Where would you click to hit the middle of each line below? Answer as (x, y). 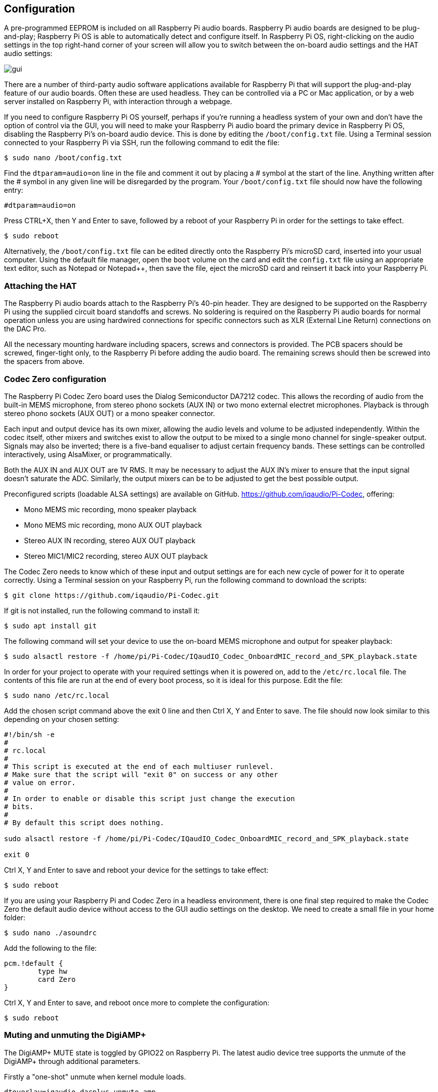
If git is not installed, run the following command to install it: (102, 610)
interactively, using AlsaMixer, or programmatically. (88, 454)
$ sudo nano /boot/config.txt (63, 158)
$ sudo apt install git (50, 626)
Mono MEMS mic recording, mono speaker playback (110, 509)
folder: (15, 917)
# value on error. (40, 782)
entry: (14, 190)
